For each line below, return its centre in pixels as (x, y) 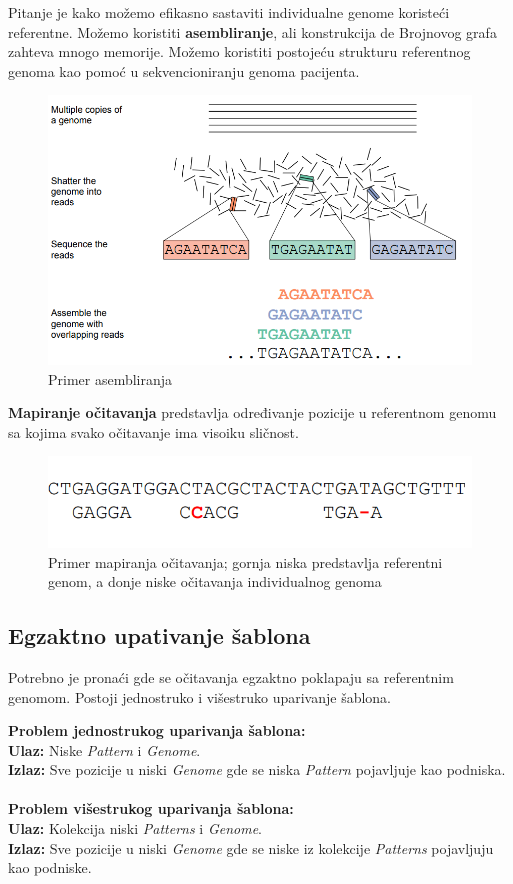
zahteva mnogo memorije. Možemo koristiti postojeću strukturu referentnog (239, 51)
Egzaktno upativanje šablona (159, 635)
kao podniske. (50, 867)
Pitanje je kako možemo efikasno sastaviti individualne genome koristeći (229, 12)
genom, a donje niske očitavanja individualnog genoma (215, 581)
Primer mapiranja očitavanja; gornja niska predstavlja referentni (245, 561)
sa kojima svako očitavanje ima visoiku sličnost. (153, 431)
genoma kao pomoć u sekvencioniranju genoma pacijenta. (184, 70)
